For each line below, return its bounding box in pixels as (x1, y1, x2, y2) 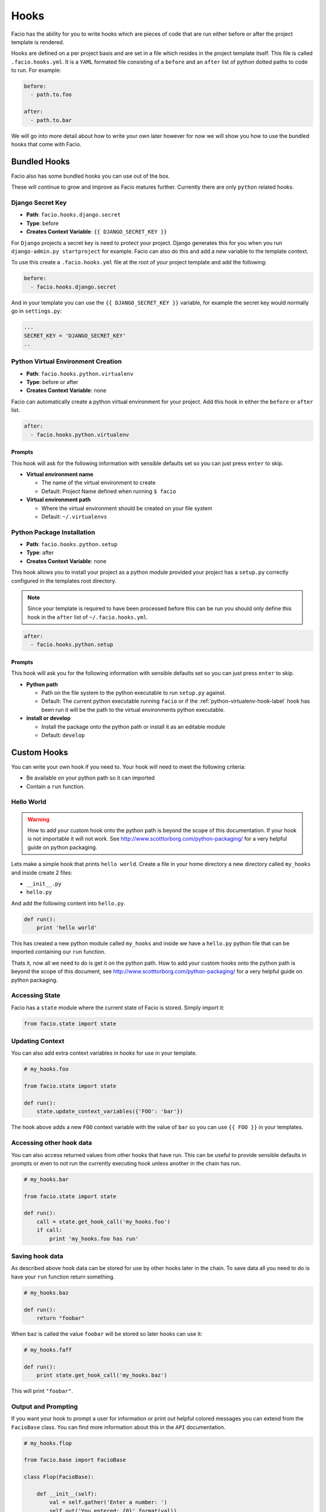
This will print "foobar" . (11, 1387, 74, 1395)
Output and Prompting (11, 1402, 78, 1410)
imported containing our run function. (11, 948, 106, 956)
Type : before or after (26, 379, 78, 386)
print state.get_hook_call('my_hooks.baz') (36, 1372, 167, 1379)
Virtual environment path (26, 496, 91, 503)
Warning (27, 815, 50, 823)
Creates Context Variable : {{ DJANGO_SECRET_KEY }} (26, 228, 167, 235)
